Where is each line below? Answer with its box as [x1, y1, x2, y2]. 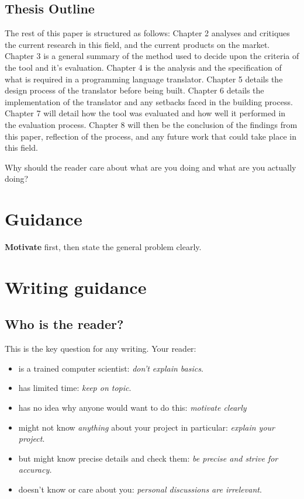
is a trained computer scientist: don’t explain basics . [18, 362, 203, 374]
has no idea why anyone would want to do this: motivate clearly [18, 401, 247, 413]
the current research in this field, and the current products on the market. [5, 38, 270, 50]
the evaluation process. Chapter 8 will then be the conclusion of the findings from [5, 118, 298, 130]
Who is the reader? [5, 315, 124, 333]
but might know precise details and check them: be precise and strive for [18, 452, 278, 464]
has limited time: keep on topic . [18, 382, 132, 394]
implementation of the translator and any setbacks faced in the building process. [5, 95, 293, 108]
